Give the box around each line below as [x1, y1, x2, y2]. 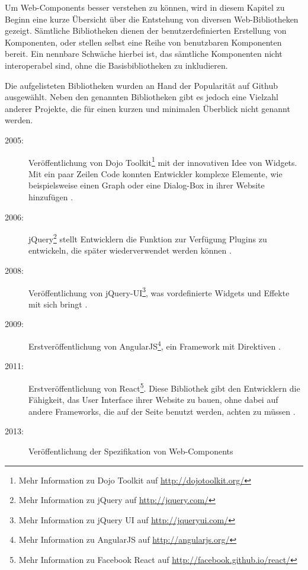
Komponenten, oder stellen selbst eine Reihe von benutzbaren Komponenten [5, 36, 282, 48]
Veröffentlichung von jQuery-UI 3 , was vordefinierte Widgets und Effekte [28, 284, 290, 299]
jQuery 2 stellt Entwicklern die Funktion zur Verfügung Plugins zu [28, 231, 267, 245]
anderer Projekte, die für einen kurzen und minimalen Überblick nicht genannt [5, 102, 290, 114]
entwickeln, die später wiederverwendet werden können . [28, 244, 232, 257]
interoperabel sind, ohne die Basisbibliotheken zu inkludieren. [5, 59, 228, 71]
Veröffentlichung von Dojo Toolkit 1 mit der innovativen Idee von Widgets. [28, 154, 297, 168]
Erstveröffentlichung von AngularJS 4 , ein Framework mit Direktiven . [28, 338, 281, 352]
